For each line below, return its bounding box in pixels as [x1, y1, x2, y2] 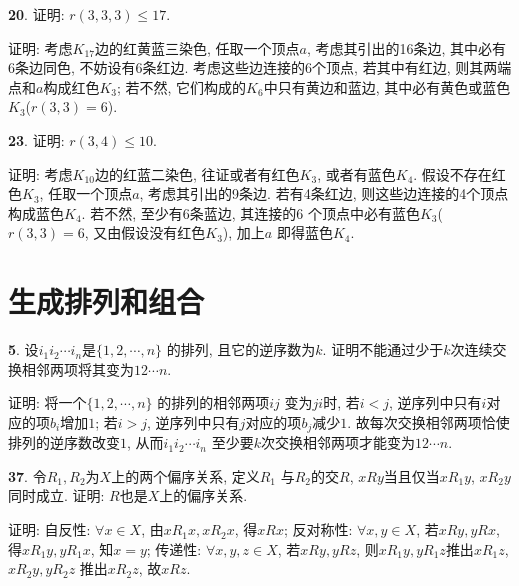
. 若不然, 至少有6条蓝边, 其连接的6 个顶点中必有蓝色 [81, 202, 420, 223]
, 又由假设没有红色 [84, 222, 206, 243]
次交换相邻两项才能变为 [260, 432, 415, 453]
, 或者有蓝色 [317, 163, 396, 184]
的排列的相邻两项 [157, 392, 270, 413]
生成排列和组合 [8, 281, 205, 322]
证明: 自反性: [8, 519, 91, 540]
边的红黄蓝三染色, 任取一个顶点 [95, 37, 300, 58]
